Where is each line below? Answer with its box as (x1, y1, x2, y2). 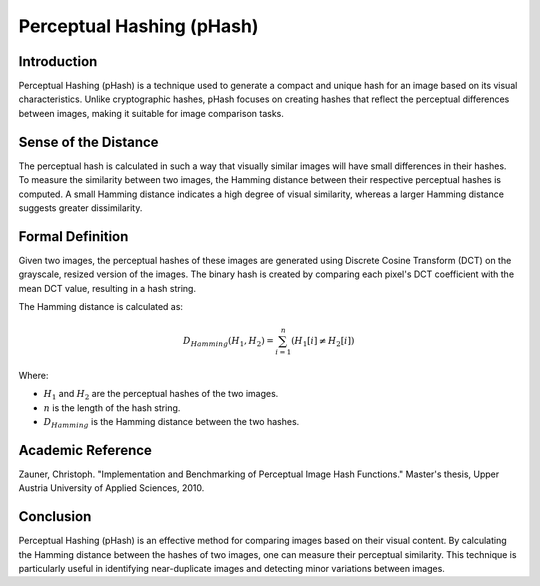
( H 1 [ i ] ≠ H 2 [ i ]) (290, 335, 355, 349)
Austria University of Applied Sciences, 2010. (18, 482, 205, 494)
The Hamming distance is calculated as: (18, 301, 184, 312)
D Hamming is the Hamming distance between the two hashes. (43, 416, 300, 430)
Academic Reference (18, 441, 152, 459)
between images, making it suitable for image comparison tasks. (18, 107, 285, 119)
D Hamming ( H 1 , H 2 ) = (183, 335, 274, 349)
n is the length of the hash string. (43, 401, 181, 414)
